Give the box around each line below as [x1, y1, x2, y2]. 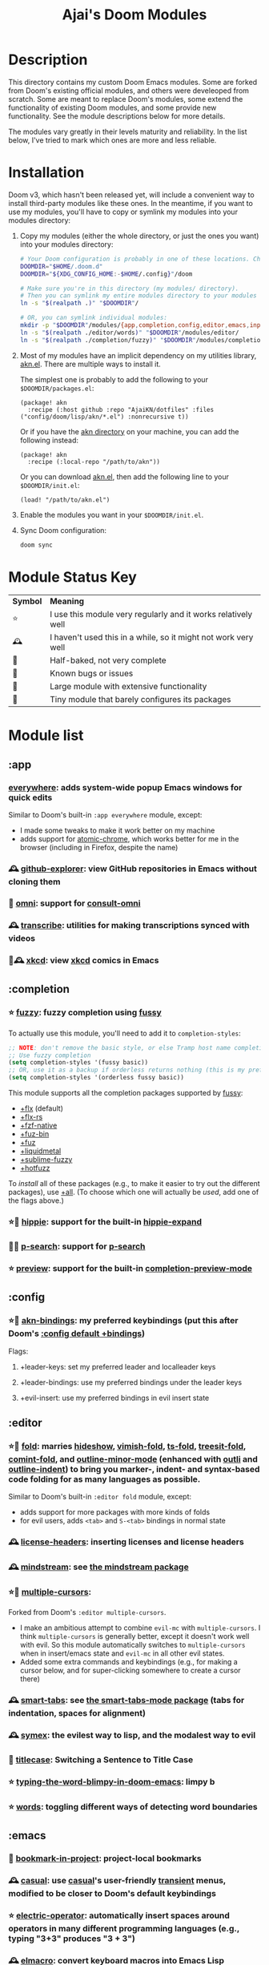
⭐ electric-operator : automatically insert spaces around [8, 1910, 231, 1921]
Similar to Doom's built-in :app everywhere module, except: [8, 810, 203, 820]
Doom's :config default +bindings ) [8, 1328, 146, 1339]
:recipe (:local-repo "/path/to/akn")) [27, 458, 160, 466]
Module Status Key [8, 567, 138, 586]
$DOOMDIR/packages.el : [19, 383, 94, 393]
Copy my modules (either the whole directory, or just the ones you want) [19, 231, 259, 240]
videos [8, 933, 36, 944]
